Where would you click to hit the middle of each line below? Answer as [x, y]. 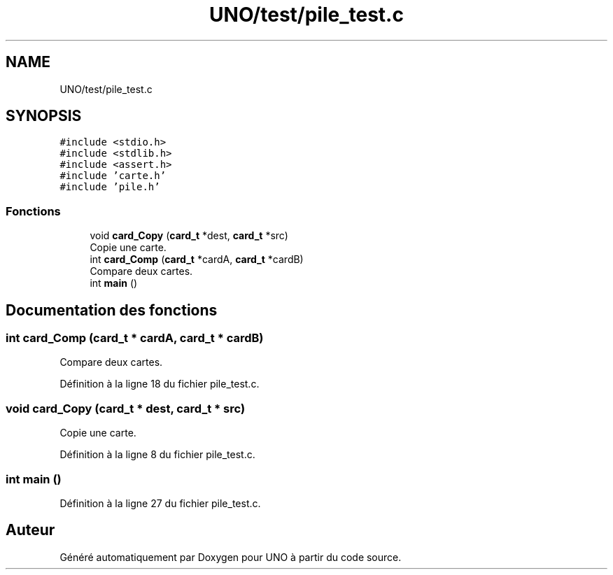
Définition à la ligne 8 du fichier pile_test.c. [157, 455]
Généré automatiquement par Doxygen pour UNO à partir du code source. [231, 557]
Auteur [30, 530]
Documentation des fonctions [112, 310]
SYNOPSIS [44, 116]
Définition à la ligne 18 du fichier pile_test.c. [160, 384]
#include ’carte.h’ [113, 176]
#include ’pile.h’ [110, 187]
